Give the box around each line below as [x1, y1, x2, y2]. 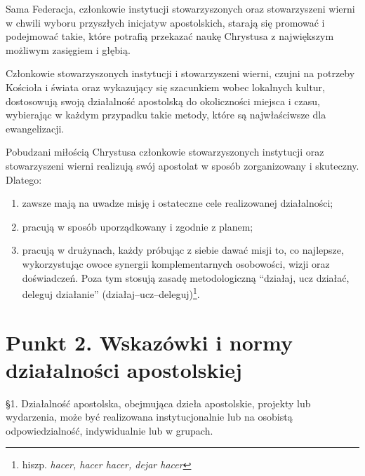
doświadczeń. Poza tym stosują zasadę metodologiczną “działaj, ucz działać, [22, 270, 350, 285]
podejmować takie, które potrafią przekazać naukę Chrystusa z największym [6, 29, 334, 43]
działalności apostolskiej [6, 355, 242, 383]
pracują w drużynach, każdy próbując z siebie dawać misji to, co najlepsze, [22, 243, 344, 257]
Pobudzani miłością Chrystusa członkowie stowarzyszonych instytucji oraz [6, 144, 324, 159]
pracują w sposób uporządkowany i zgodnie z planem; [22, 219, 253, 233]
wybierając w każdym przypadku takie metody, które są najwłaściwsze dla [6, 107, 326, 122]
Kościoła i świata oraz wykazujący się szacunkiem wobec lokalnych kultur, [6, 79, 325, 94]
